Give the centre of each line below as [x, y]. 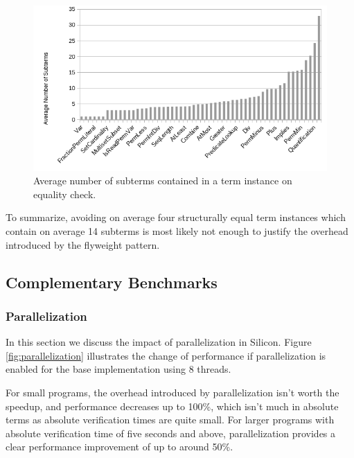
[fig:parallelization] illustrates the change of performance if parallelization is [166, 355]
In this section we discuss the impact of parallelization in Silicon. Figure [159, 342]
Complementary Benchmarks [112, 282]
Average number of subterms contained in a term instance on [163, 180]
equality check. [65, 194]
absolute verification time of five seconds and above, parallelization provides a [171, 433]
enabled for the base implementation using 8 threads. [118, 369]
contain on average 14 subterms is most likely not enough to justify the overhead [177, 230]
